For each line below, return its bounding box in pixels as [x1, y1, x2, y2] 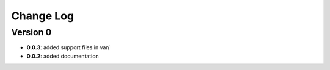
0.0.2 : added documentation [26, 52, 99, 60]
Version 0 [11, 27, 52, 38]
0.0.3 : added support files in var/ [26, 44, 110, 51]
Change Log [11, 9, 75, 23]
